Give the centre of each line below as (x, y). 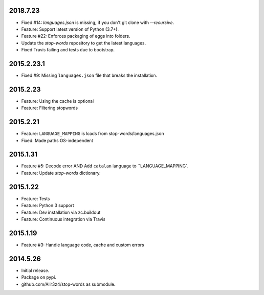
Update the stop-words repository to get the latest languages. (84, 43)
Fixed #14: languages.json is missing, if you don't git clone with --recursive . (98, 23)
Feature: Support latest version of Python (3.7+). (70, 29)
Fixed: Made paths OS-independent (57, 140)
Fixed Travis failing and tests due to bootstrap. (68, 50)
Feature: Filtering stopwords (50, 108)
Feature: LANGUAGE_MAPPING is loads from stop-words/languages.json (93, 134)
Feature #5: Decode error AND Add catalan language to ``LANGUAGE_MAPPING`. (105, 166)
